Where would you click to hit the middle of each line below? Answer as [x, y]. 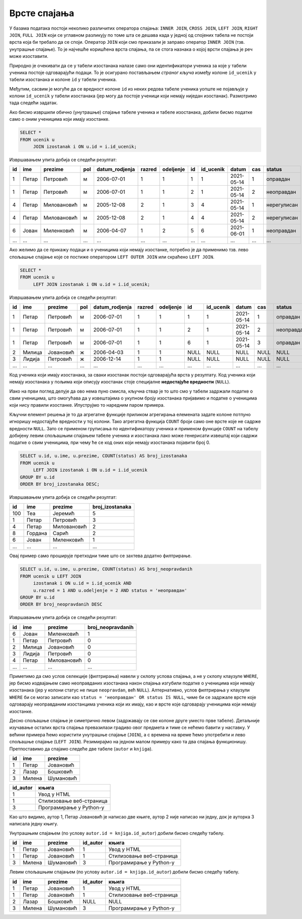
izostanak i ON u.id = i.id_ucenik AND [82, 583]
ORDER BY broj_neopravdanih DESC [61, 604]
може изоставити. [29, 56]
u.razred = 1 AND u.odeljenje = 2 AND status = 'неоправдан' [110, 590]
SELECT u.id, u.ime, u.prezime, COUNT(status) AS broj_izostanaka [103, 456]
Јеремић [64, 513]
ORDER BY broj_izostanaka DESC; [60, 484]
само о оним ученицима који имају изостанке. [59, 119]
